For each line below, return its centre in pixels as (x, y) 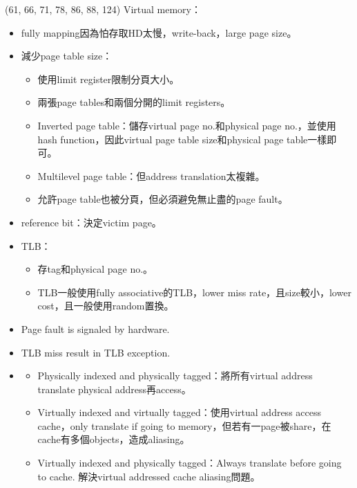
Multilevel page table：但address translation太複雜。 (151, 175)
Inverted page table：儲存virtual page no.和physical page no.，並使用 (187, 125)
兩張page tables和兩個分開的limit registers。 (134, 102)
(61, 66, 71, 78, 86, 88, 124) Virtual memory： (103, 9)
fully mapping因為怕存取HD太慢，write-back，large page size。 (159, 32)
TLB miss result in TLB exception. (96, 352)
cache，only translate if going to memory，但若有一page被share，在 (184, 425)
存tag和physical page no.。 (95, 269)
